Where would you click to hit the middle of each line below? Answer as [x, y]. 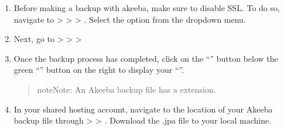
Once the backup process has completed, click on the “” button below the [146, 58]
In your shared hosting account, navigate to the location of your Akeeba [143, 109]
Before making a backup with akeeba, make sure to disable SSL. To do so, [147, 8]
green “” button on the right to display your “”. [99, 70]
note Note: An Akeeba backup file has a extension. [126, 89]
